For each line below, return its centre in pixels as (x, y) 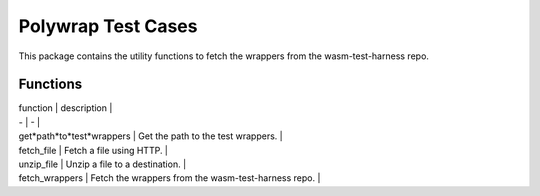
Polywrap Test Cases (108, 26)
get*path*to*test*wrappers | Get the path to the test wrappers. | (151, 136)
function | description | (65, 108)
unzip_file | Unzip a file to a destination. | (102, 164)
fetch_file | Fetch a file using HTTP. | (93, 150)
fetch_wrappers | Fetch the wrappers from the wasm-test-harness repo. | (169, 178)
